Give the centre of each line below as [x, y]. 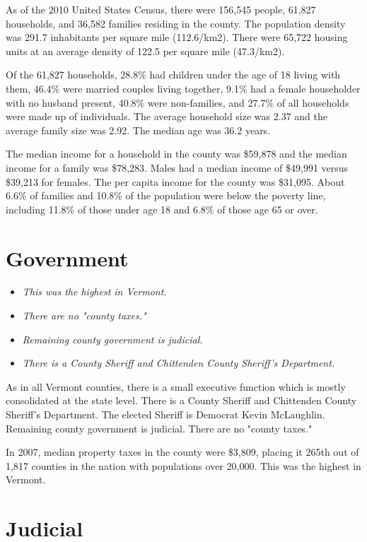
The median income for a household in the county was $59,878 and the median [176, 154]
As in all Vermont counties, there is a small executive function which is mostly [176, 386]
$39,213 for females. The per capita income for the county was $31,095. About [175, 181]
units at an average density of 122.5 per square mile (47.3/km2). [145, 51]
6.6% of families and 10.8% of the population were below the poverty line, [166, 195]
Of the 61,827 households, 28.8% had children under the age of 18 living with [173, 75]
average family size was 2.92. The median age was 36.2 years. [138, 130]
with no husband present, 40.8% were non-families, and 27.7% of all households [177, 102]
